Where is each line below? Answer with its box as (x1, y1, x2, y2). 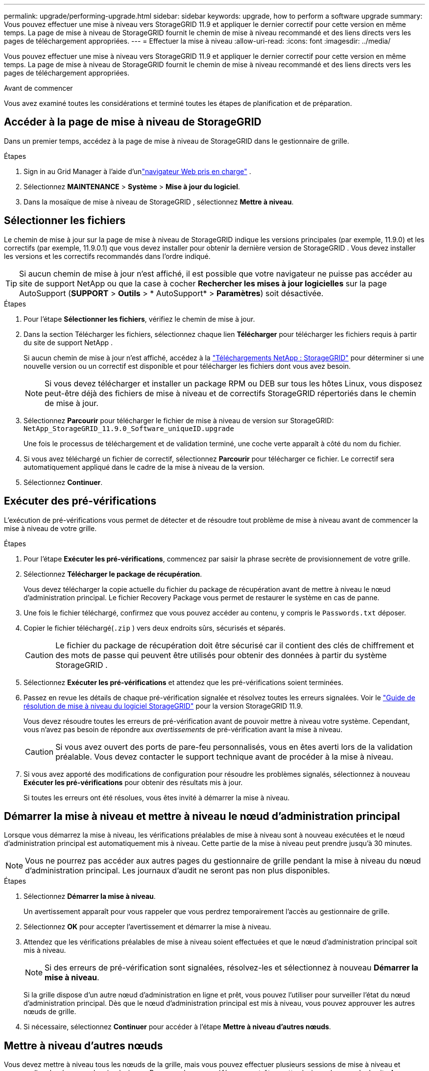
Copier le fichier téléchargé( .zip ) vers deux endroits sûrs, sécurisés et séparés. (24, 623, 286, 632)
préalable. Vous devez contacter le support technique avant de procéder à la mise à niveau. (55, 751, 393, 762)
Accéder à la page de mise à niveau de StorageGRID (4, 116, 262, 128)
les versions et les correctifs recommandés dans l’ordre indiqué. (4, 252, 211, 260)
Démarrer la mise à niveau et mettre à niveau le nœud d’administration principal (4, 810, 400, 822)
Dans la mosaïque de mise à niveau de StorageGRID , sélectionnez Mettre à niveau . (24, 197, 294, 206)
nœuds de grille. (24, 1007, 76, 1016)
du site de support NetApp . (24, 338, 113, 347)
